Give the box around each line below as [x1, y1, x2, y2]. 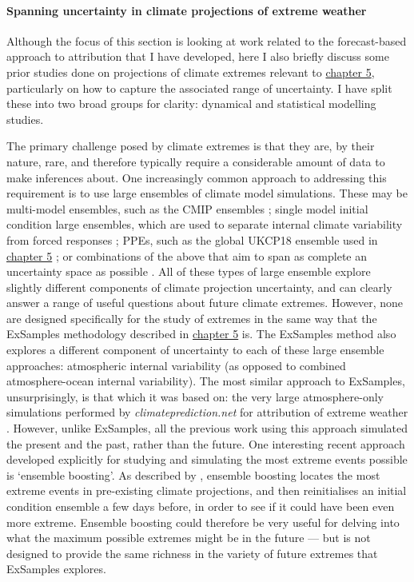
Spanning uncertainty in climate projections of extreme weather [6, 2, 367, 18]
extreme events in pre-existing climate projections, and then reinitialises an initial [6, 482, 407, 499]
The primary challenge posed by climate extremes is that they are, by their [6, 138, 375, 154]
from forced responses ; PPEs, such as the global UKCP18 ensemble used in [6, 231, 378, 248]
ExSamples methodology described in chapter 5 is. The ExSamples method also [6, 325, 396, 342]
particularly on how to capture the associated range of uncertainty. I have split [6, 79, 392, 96]
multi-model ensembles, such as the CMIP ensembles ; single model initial [6, 200, 368, 217]
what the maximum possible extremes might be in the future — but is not [6, 529, 371, 546]
